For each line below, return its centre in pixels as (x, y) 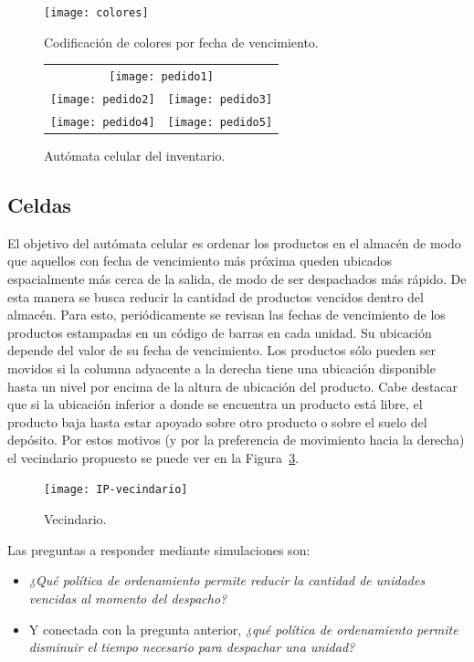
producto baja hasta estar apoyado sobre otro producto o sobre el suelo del (217, 421)
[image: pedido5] (220, 122)
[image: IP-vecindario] (116, 490)
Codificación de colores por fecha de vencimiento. (181, 42)
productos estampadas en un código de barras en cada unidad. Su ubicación (220, 332)
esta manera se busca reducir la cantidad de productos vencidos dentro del (216, 296)
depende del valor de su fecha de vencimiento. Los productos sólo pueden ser (221, 350)
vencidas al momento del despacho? (128, 598)
